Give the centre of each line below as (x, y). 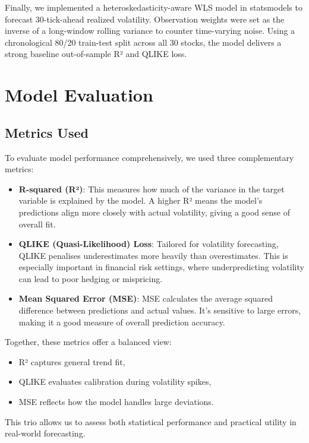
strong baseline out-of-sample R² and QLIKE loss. (96, 54)
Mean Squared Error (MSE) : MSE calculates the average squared (146, 298)
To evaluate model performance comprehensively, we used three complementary (149, 157)
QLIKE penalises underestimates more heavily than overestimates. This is (153, 255)
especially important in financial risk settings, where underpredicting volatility (161, 267)
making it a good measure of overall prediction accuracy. (122, 322)
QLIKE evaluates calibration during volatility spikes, (115, 382)
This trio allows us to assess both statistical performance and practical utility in (151, 421)
